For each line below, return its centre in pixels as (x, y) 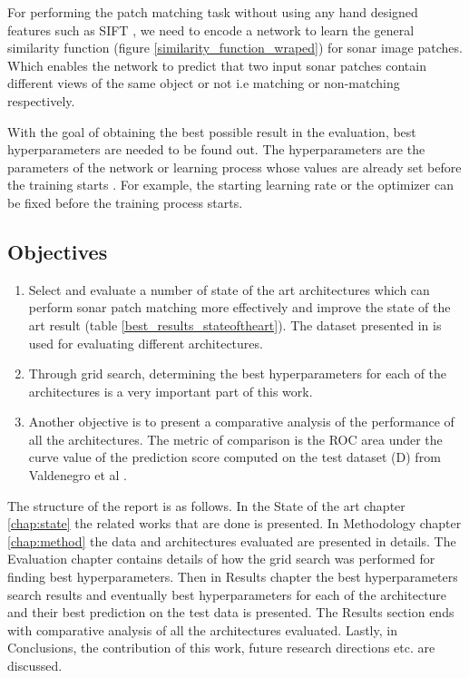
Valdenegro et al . (78, 475)
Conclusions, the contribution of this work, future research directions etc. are (221, 648)
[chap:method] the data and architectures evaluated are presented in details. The (232, 540)
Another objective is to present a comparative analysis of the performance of (241, 422)
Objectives (58, 251)
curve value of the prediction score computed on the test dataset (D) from (234, 457)
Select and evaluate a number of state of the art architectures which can (229, 289)
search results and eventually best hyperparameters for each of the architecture (227, 594)
